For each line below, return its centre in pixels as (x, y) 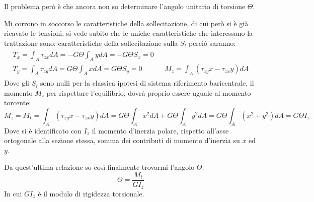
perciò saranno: (212, 43)
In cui (13, 193)
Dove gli (17, 83)
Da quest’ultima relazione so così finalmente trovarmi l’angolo (99, 167)
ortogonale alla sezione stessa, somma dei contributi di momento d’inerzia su (122, 140)
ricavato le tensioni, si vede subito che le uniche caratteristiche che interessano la (129, 33)
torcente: (18, 103)
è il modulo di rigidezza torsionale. (91, 193)
